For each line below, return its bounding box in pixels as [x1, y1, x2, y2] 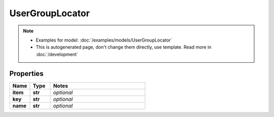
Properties [9, 69, 44, 78]
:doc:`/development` [36, 51, 78, 57]
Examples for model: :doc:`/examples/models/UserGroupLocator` [36, 37, 173, 43]
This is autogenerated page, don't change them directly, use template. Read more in [36, 44, 212, 50]
